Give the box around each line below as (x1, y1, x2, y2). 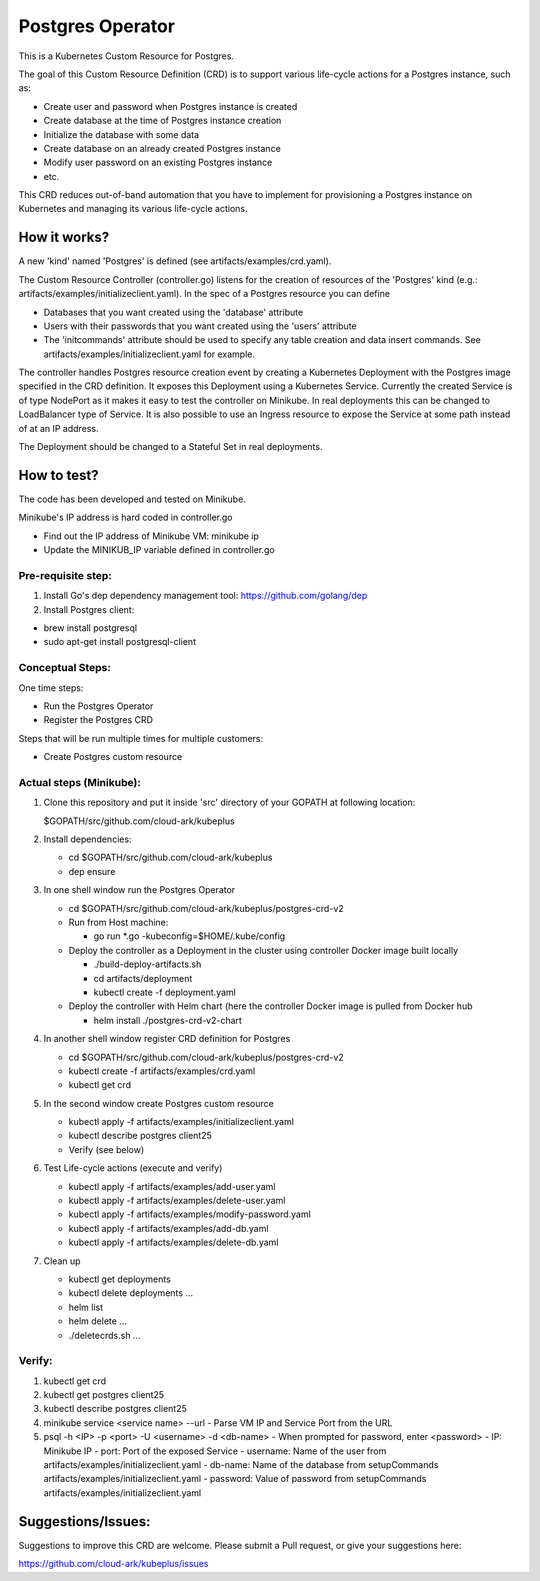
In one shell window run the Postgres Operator (43, 884, 236, 896)
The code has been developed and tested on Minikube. (18, 493, 247, 505)
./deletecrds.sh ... (68, 1329, 141, 1341)
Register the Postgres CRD (43, 714, 154, 726)
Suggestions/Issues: (18, 1513, 151, 1530)
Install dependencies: (43, 833, 132, 845)
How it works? (18, 229, 110, 246)
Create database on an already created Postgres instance (43, 142, 282, 154)
